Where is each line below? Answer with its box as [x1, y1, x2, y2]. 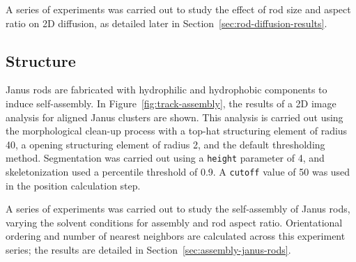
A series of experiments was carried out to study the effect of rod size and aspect [6, 2, 351, 16]
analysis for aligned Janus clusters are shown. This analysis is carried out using [6, 109, 343, 124]
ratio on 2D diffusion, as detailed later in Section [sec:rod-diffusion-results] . [6, 15, 327, 30]
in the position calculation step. [6, 178, 141, 192]
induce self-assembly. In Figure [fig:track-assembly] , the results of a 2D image [6, 95, 336, 110]
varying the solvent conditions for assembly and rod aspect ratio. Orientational [6, 215, 343, 229]
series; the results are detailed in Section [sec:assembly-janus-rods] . [6, 242, 291, 257]
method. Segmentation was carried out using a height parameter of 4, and [6, 151, 325, 165]
